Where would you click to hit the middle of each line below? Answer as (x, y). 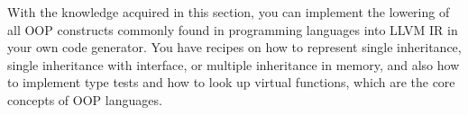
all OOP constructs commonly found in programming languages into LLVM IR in (233, 29)
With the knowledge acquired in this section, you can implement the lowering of (229, 12)
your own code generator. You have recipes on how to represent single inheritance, (234, 47)
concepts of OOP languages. (85, 99)
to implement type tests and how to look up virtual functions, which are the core (231, 82)
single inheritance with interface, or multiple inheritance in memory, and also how (234, 64)
